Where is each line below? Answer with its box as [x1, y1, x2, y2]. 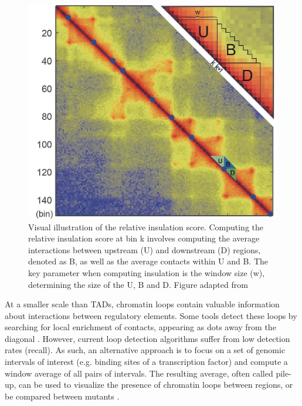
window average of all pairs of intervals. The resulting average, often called [5, 367, 273, 379]
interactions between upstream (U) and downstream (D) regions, [28, 243, 261, 256]
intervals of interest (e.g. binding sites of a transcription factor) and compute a [5, 355, 288, 368]
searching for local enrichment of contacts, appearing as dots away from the [5, 321, 276, 333]
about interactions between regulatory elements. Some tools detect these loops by [5, 309, 297, 321]
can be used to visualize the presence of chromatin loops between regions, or [19, 378, 293, 391]
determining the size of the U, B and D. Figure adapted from [28, 278, 248, 290]
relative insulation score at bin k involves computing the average [28, 232, 260, 244]
